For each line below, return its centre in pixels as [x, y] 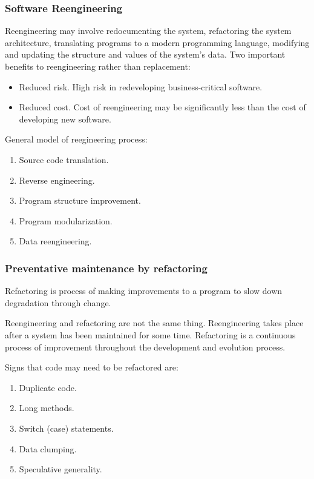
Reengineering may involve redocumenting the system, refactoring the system [148, 31]
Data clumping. [48, 448]
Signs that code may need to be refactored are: [92, 367]
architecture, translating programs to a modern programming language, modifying [157, 42]
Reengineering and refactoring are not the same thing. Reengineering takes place [154, 323]
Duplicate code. [48, 387]
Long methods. [47, 408]
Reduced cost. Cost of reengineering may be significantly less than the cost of [162, 107]
